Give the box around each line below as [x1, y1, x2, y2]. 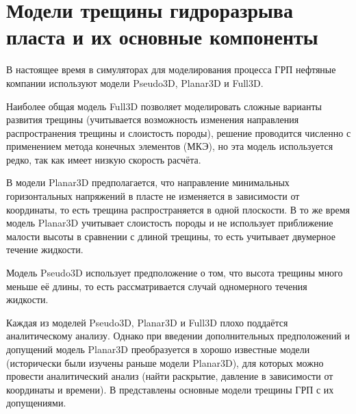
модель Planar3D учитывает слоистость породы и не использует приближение [6, 216, 333, 230]
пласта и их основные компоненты [6, 23, 318, 51]
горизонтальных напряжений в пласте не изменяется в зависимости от [6, 189, 300, 203]
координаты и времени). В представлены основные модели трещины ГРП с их [6, 382, 334, 396]
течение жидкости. [6, 242, 84, 257]
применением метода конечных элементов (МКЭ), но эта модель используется [6, 139, 333, 153]
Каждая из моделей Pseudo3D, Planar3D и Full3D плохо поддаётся [6, 315, 288, 329]
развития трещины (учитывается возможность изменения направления [6, 112, 299, 127]
